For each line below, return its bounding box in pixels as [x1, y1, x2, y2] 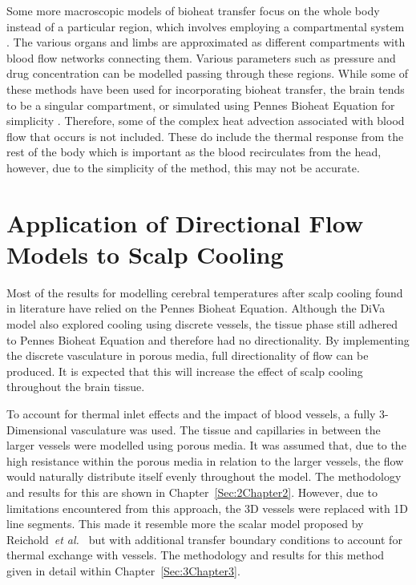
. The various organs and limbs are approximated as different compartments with [6, 34, 406, 50]
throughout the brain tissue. [6, 378, 145, 395]
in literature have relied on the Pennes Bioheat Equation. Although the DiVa [6, 300, 386, 317]
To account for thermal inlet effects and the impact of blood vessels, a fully [6, 405, 376, 422]
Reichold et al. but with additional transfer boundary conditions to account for [6, 531, 402, 547]
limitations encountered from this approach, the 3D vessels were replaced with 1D [6, 499, 409, 516]
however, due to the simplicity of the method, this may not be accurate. [6, 159, 360, 175]
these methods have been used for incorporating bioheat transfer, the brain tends [6, 80, 405, 97]
